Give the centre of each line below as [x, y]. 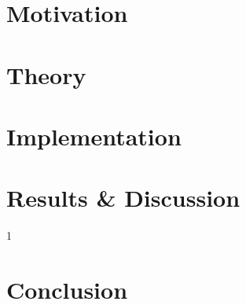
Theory [46, 74]
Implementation [94, 136]
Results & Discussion [123, 198]
